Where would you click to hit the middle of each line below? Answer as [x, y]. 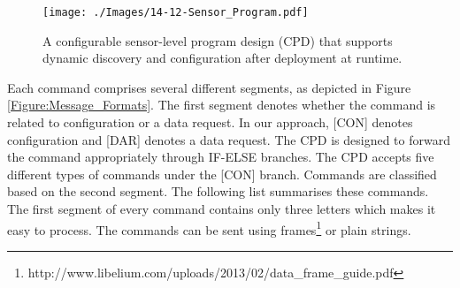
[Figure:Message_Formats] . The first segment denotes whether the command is [222, 105]
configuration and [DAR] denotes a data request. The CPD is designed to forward [229, 139]
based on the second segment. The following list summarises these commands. [218, 191]
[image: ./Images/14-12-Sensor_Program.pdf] [176, 12]
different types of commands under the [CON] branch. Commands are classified [222, 174]
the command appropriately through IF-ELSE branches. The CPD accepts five [221, 157]
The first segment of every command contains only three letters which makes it [222, 208]
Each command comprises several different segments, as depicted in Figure [209, 87]
